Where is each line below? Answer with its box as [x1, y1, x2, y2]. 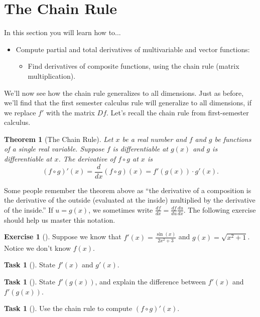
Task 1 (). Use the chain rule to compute [4, 303, 133, 313]
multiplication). [28, 70, 76, 81]
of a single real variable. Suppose [4, 143, 104, 154]
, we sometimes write [88, 204, 153, 215]
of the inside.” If [4, 204, 53, 215]
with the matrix [46, 107, 95, 117]
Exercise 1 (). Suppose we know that [4, 231, 121, 242]
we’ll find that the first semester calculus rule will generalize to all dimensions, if [4, 97, 251, 108]
